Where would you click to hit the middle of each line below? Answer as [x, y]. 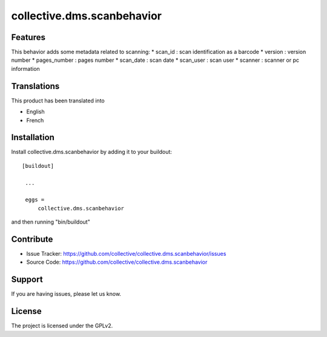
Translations [35, 86]
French [35, 120]
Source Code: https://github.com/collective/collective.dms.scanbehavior [117, 262]
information [26, 68]
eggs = [35, 200]
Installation [33, 137]
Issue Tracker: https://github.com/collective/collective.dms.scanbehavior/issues [126, 254]
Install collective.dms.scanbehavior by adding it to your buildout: [92, 152]
